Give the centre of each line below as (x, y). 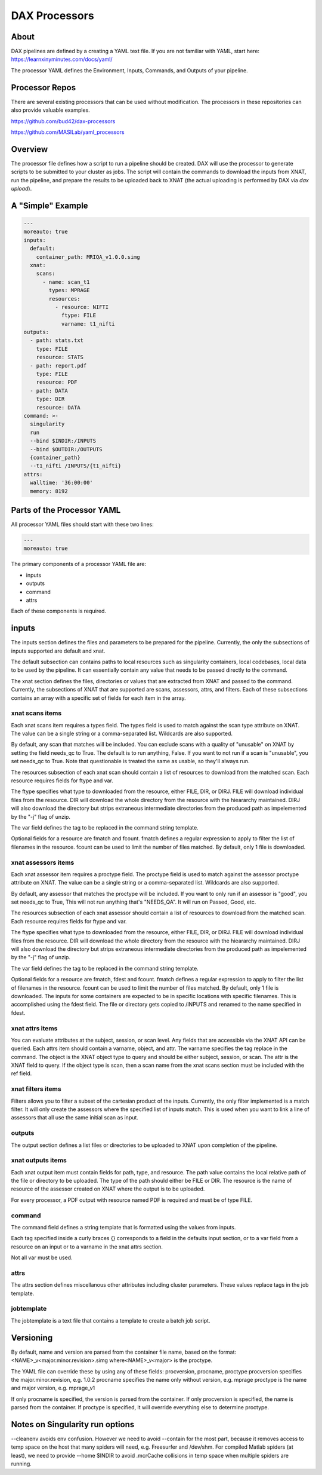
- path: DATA (49, 391)
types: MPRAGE (69, 290)
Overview (30, 149)
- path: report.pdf (58, 365)
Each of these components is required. (59, 611)
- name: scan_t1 (66, 282)
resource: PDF (57, 382)
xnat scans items (36, 713)
